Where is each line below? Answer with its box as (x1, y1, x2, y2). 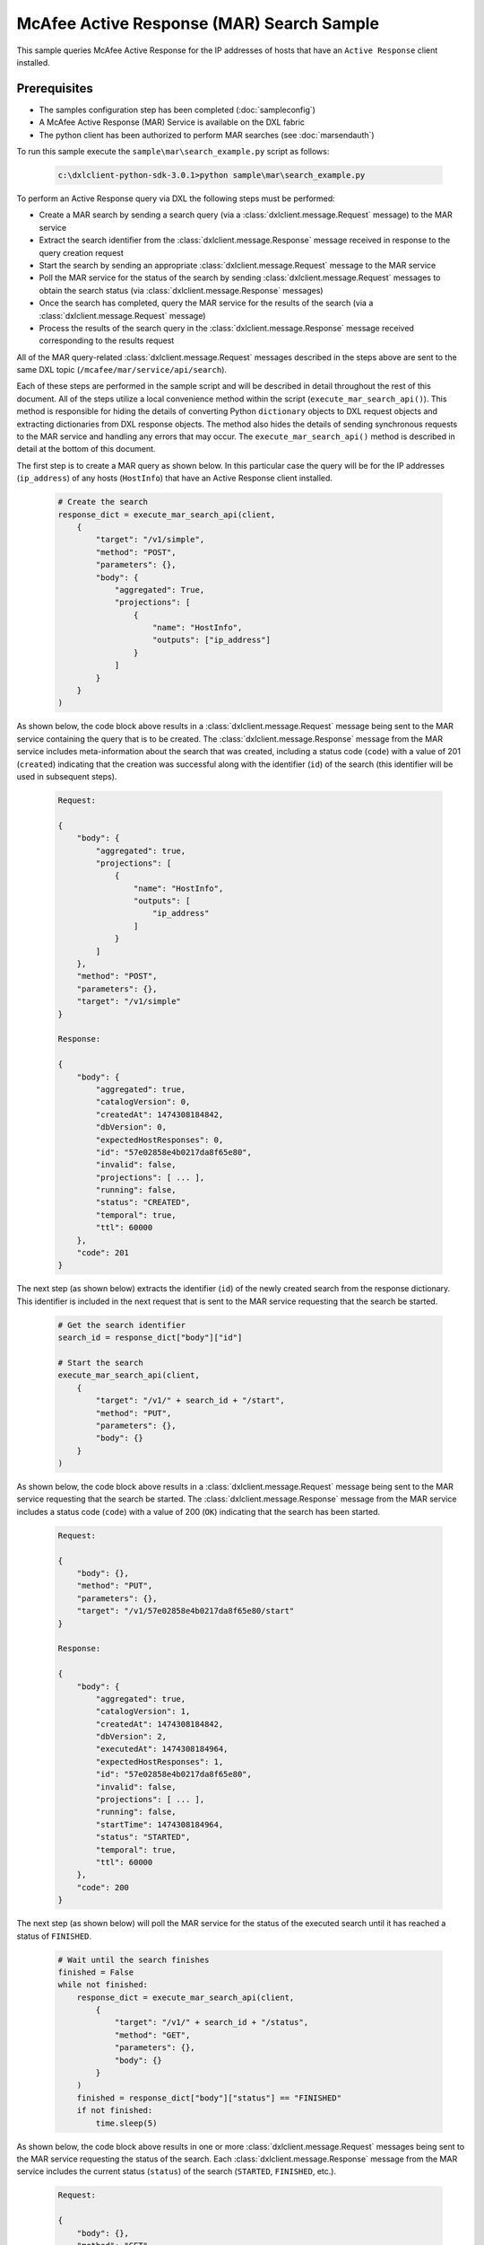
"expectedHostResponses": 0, (95, 1134, 224, 1145)
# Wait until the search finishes (57, 1954, 210, 1965)
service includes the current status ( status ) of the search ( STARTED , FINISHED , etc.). (16, 2166, 336, 2177)
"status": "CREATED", (95, 1197, 191, 1208)
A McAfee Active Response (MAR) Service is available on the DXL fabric (39, 117, 305, 128)
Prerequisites (16, 81, 93, 96)
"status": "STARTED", (95, 1832, 191, 1843)
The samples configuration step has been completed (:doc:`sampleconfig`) (39, 104, 315, 115)
